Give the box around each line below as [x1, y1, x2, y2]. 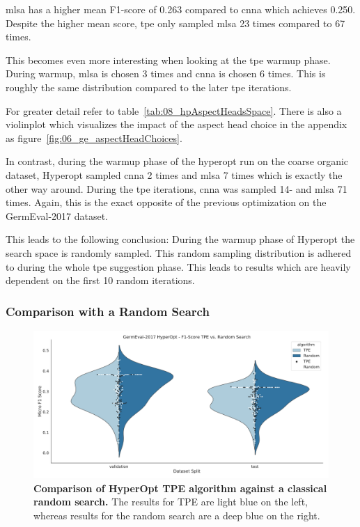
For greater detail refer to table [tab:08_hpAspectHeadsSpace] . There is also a [6, 103, 342, 118]
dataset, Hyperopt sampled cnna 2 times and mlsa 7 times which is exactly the [6, 167, 343, 182]
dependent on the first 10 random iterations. [6, 273, 195, 288]
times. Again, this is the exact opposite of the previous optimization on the [6, 195, 327, 210]
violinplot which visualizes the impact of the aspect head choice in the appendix [6, 117, 347, 132]
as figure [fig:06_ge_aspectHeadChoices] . [6, 130, 182, 145]
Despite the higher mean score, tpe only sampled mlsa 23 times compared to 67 [6, 15, 345, 30]
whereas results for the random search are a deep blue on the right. [33, 508, 320, 522]
